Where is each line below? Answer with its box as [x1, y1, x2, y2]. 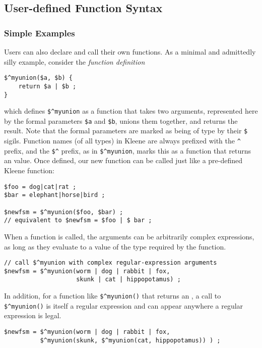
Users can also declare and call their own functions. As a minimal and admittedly [4, 46, 256, 57]
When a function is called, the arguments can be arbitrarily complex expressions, [4, 231, 254, 241]
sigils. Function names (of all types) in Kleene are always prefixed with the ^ [4, 135, 241, 146]
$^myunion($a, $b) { [4, 74, 73, 82]
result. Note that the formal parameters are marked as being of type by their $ [4, 125, 248, 136]
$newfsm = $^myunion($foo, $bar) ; [4, 208, 123, 216]
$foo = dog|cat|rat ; [4, 183, 77, 190]
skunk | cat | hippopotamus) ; [76, 276, 181, 283]
